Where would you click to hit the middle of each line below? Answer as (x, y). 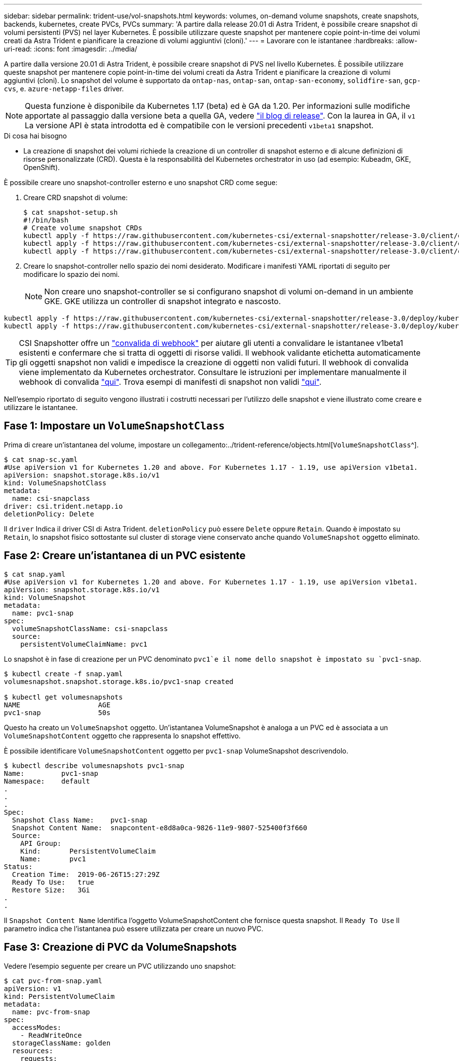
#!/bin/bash (46, 220)
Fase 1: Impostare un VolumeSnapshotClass (115, 426)
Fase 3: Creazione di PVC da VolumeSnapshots (120, 947)
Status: (18, 866)
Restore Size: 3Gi (51, 890)
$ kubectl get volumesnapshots (63, 697)
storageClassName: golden (61, 1043)
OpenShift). (42, 167)
